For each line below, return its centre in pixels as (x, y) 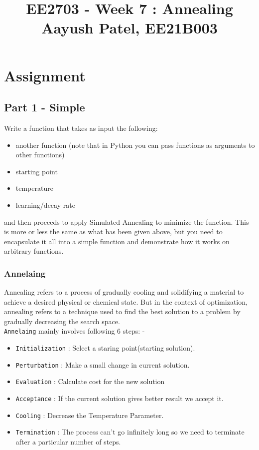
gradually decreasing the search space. (62, 321)
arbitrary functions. (34, 251)
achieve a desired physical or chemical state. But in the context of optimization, (126, 301)
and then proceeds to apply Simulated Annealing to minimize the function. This (127, 222)
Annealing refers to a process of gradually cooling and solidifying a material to (124, 292)
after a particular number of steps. (68, 442)
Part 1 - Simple (45, 107)
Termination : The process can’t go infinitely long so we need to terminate (130, 432)
